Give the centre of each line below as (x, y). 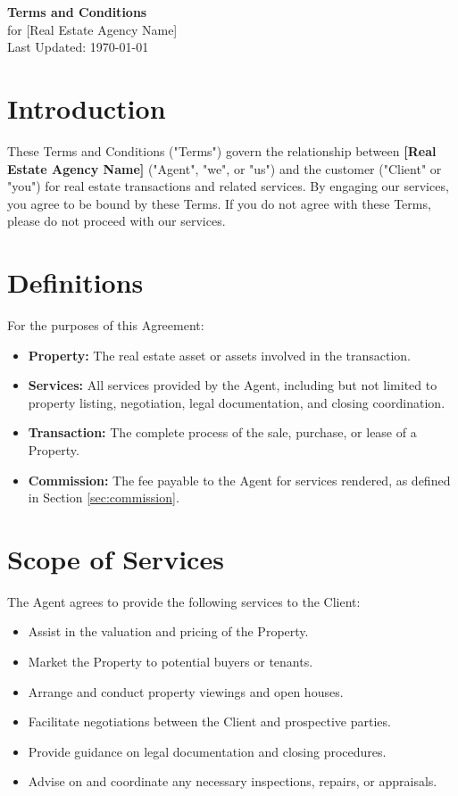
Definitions (75, 282)
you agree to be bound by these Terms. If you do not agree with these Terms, (219, 203)
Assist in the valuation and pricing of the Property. (168, 631)
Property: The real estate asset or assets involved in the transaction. (219, 355)
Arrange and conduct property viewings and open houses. (186, 691)
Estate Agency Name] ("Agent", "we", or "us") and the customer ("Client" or (225, 168)
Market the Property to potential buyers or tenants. (171, 662)
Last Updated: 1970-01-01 (78, 47)
